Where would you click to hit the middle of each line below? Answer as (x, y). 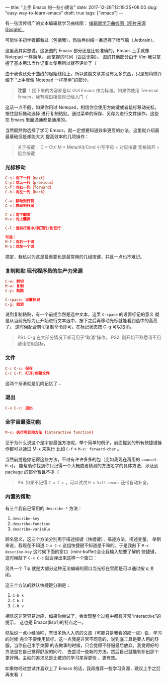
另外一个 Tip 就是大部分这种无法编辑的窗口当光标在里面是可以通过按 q (77, 568)
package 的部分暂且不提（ (32, 472)
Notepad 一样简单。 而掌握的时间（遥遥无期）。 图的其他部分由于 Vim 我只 (81, 57)
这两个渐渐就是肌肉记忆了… (33, 383)
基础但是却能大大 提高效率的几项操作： (49, 136)
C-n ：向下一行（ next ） (26, 178)
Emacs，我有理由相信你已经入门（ (52, 97)
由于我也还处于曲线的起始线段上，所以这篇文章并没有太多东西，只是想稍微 (81, 73)
